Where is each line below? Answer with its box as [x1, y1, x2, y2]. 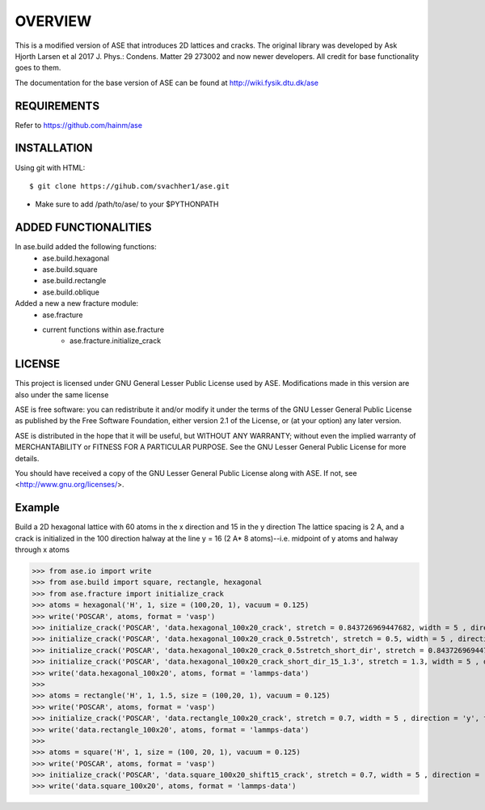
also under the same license [15, 389, 109, 400]
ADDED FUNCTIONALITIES [15, 221, 153, 235]
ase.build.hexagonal [42, 253, 109, 263]
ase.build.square [42, 265, 98, 274]
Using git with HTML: [15, 163, 86, 172]
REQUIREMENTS [15, 99, 100, 112]
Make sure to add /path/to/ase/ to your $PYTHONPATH [35, 199, 219, 210]
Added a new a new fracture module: [15, 299, 139, 308]
